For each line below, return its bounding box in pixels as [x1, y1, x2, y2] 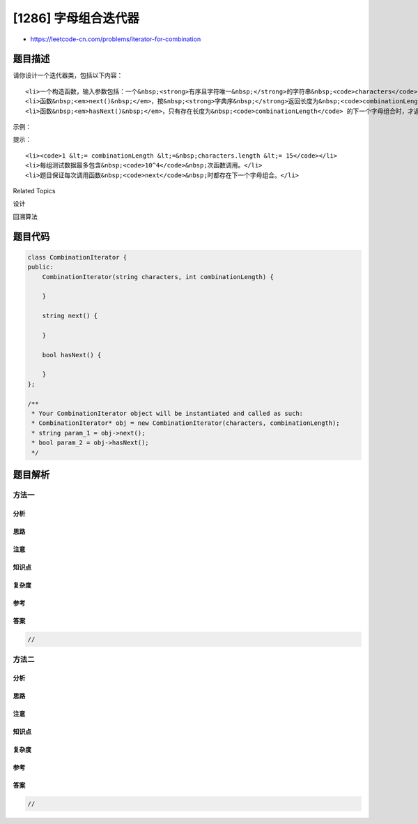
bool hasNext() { [42, 351, 102, 359]
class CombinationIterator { [27, 253, 127, 261]
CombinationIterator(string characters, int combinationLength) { [42, 273, 274, 280]
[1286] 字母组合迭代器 [13, 10, 139, 26]
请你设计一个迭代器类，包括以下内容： [13, 71, 123, 80]
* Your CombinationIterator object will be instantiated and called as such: [31, 410, 303, 417]
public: [27, 263, 54, 271]
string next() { [42, 312, 98, 320]
